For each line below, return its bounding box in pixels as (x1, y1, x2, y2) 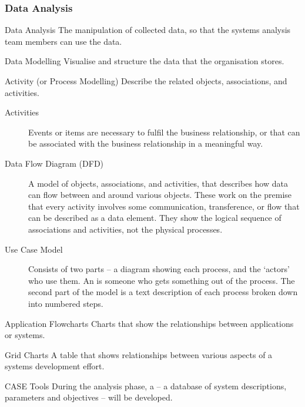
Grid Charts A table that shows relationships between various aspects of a (5, 348, 273, 360)
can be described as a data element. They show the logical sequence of (28, 211, 281, 224)
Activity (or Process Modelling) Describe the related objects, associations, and (5, 75, 287, 87)
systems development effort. (5, 360, 105, 372)
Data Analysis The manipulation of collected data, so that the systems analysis (5, 24, 291, 36)
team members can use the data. (5, 35, 122, 47)
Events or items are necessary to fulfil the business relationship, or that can (28, 125, 300, 138)
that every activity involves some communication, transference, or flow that (28, 200, 300, 212)
